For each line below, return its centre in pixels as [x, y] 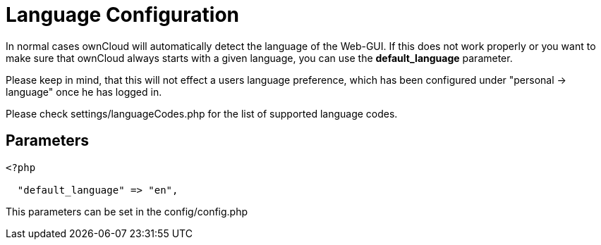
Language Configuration [123, 15]
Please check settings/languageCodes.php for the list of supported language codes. [202, 113]
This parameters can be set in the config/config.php [127, 211]
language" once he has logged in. [84, 92]
